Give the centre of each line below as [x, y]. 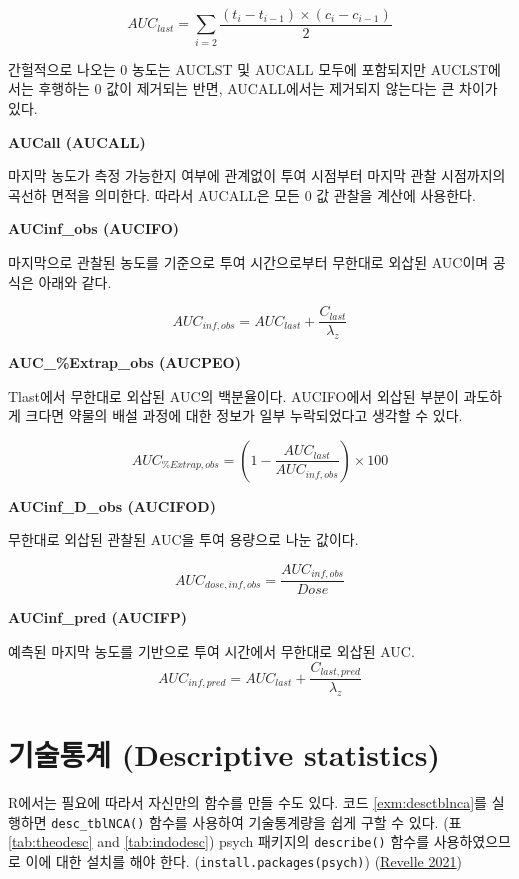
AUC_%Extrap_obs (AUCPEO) [124, 362]
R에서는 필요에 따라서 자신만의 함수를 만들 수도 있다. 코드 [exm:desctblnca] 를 [247, 802]
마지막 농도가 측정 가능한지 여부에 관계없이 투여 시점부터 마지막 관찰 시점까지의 [257, 175]
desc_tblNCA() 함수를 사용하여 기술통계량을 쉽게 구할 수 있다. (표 [256, 821]
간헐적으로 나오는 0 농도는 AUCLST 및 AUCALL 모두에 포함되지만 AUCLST [248, 68]
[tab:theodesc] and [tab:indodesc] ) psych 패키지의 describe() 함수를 [219, 841]
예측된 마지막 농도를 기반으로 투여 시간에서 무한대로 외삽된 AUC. [211, 651]
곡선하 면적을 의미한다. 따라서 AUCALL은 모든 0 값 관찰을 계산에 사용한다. [242, 194]
